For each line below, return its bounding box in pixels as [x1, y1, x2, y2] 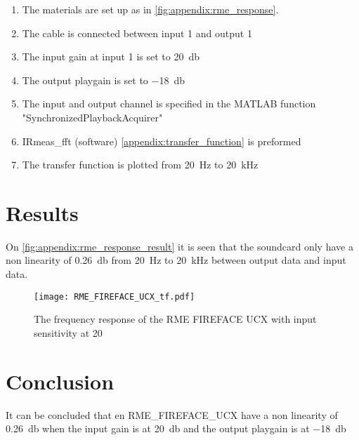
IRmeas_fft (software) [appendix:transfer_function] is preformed [22, 133, 301, 148]
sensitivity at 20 [34, 325, 103, 340]
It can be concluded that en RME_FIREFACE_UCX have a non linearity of [6, 407, 338, 422]
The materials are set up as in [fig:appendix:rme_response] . [22, 2, 279, 16]
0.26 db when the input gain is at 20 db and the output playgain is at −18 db [6, 421, 346, 436]
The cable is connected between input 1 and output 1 [22, 25, 252, 40]
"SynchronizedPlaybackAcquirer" [22, 109, 163, 124]
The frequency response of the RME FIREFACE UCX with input [34, 312, 317, 326]
